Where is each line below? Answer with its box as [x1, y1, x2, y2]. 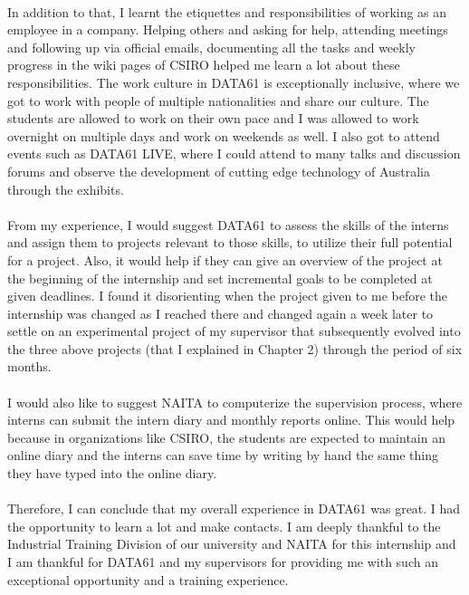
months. [7, 357, 52, 376]
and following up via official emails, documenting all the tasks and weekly [7, 37, 416, 56]
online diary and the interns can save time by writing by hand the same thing [7, 446, 438, 465]
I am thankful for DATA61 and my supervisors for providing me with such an [7, 552, 438, 571]
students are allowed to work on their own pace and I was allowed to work [7, 109, 419, 128]
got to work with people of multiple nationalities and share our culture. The [7, 91, 429, 110]
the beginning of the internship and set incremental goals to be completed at [7, 268, 433, 287]
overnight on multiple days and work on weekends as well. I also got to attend [7, 126, 440, 145]
